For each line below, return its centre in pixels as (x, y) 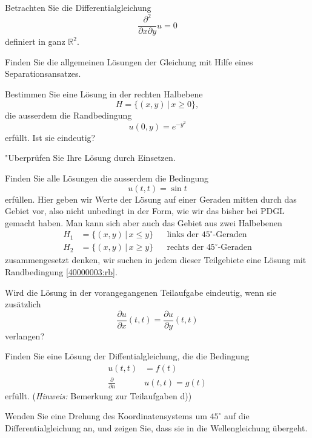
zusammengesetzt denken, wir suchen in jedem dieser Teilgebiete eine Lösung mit (156, 260)
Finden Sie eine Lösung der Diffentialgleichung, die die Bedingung (127, 356)
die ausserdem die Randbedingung (68, 115)
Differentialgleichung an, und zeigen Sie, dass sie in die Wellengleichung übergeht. (156, 428)
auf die (237, 416)
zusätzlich (23, 304)
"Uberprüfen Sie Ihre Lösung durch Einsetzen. (90, 158)
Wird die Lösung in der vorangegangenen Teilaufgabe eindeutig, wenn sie (141, 292)
